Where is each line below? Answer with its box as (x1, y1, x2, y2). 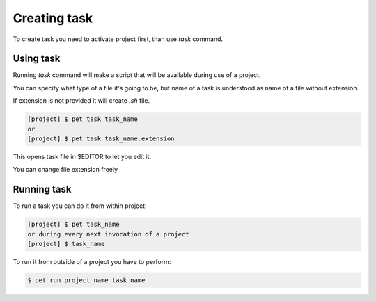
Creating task (13, 10, 93, 26)
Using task (13, 53, 61, 65)
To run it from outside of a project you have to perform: (13, 258, 171, 266)
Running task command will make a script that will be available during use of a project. (13, 71, 261, 79)
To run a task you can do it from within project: (13, 202, 147, 210)
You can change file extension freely (13, 165, 118, 174)
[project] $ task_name (27, 240, 105, 248)
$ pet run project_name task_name (27, 277, 146, 284)
